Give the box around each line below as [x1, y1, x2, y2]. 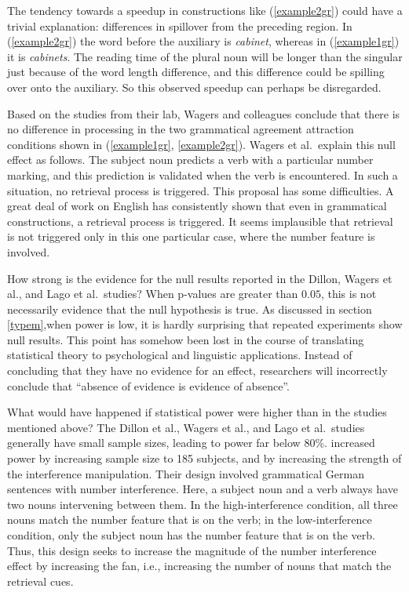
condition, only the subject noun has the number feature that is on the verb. [7, 527, 375, 543]
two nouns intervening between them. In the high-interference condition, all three [7, 496, 398, 512]
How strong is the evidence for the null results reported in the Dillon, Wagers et [7, 270, 393, 286]
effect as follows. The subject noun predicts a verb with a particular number [7, 151, 374, 168]
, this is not [320, 285, 377, 302]
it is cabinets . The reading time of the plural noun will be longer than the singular [7, 48, 403, 64]
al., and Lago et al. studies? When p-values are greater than [7, 285, 298, 302]
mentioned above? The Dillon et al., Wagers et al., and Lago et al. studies [7, 419, 365, 435]
